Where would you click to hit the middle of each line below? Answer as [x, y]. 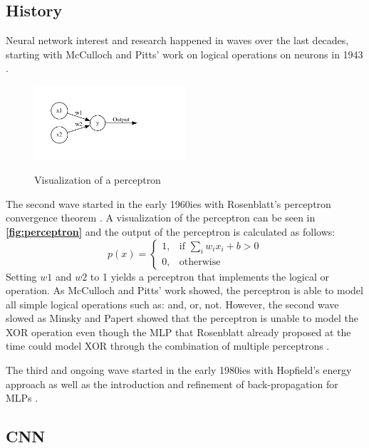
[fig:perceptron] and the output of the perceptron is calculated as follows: [171, 231]
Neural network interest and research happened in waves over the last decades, [177, 40]
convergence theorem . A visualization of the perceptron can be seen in [161, 218]
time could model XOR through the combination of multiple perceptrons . [168, 346]
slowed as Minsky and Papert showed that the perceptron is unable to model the [182, 318]
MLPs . [22, 398]
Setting [21, 276]
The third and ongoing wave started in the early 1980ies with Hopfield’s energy [179, 370]
